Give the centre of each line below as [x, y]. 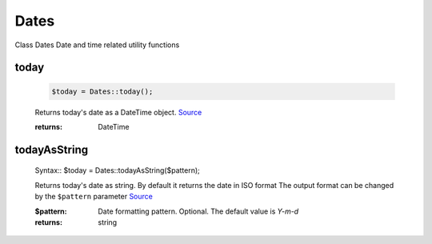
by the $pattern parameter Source [94, 197]
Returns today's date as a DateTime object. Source [118, 112]
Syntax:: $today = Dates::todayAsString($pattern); [117, 170]
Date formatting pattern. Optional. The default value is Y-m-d [198, 211]
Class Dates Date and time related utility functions [97, 45]
